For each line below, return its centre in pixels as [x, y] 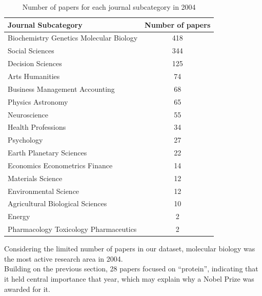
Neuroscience [28, 114]
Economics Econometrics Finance [60, 165]
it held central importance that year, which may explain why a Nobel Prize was [129, 278]
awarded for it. [27, 289]
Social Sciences [31, 51]
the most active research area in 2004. [64, 258]
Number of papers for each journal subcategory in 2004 [109, 7]
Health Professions [37, 127]
